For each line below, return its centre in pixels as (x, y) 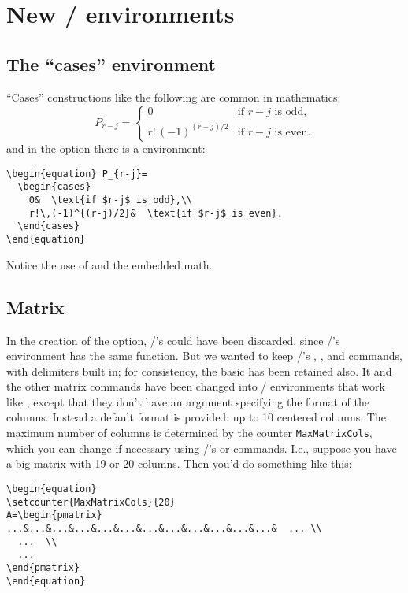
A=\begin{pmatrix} (54, 515)
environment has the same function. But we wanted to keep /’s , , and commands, (204, 356)
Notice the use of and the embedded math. (109, 264)
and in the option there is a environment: (106, 148)
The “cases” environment (111, 63)
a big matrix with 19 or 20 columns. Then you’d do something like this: (179, 463)
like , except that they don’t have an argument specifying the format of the (188, 401)
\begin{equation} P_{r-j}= (77, 174)
